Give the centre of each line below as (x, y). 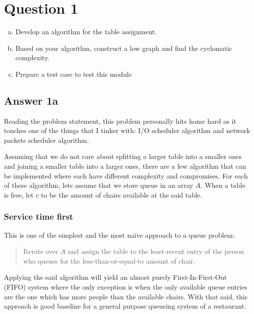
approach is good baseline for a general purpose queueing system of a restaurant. (125, 306)
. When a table (223, 185)
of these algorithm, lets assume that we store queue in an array (99, 185)
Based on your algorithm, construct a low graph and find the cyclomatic (124, 48)
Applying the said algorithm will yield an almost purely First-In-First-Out (115, 277)
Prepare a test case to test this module (74, 74)
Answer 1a (31, 100)
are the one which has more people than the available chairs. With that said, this (126, 296)
